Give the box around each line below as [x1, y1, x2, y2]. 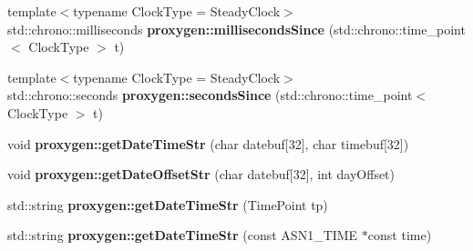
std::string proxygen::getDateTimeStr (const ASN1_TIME [7, 226, 358, 245]
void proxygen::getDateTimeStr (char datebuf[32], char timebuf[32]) [7, 134, 409, 153]
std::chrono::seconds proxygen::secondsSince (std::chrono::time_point [7, 85, 413, 105]
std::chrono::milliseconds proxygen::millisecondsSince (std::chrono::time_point [7, 19, 466, 38]
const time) [367, 226, 432, 245]
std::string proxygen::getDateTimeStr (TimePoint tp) [7, 195, 328, 214]
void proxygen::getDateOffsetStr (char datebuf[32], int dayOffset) [7, 165, 396, 184]
